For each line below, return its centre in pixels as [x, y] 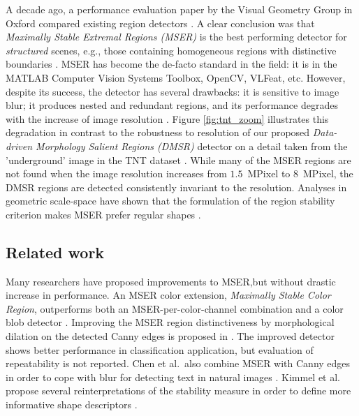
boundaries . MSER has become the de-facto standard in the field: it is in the [171, 64]
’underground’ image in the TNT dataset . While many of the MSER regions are [178, 159]
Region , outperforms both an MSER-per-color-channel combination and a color [175, 308]
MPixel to [269, 173]
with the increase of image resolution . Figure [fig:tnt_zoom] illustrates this [167, 118]
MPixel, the [328, 173]
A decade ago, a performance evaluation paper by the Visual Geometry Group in [179, 9]
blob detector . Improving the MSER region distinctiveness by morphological [170, 322]
